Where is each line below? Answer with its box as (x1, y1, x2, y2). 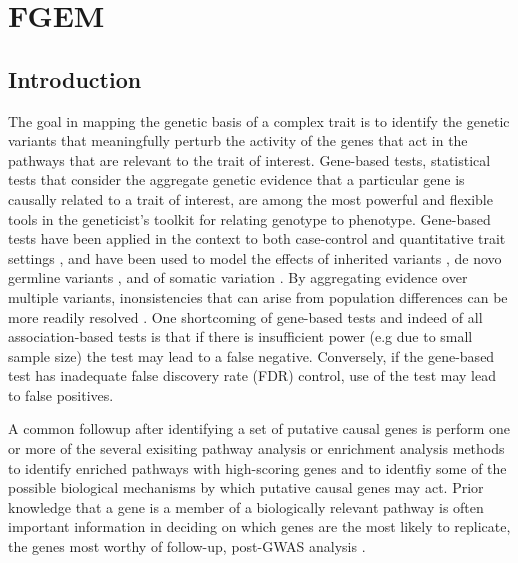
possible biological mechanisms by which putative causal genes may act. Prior (8, 477, 484, 498)
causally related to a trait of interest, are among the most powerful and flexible (8, 188, 493, 209)
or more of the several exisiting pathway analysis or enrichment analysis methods (8, 438, 505, 459)
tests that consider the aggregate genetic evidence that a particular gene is (8, 169, 465, 190)
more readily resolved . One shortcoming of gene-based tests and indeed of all (8, 306, 483, 327)
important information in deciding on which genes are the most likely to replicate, (8, 516, 511, 537)
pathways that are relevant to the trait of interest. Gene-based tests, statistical (8, 149, 491, 170)
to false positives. (8, 384, 114, 405)
